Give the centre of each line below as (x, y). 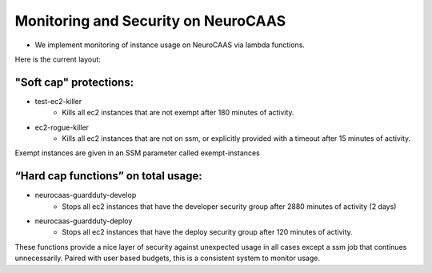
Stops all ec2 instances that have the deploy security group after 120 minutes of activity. (208, 232)
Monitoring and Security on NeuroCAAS (150, 21)
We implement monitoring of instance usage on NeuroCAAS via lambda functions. (170, 45)
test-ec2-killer (58, 101)
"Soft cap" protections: (74, 82)
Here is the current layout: (58, 59)
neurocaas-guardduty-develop (86, 195)
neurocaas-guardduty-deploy (84, 221)
